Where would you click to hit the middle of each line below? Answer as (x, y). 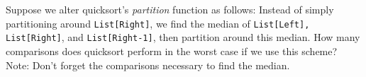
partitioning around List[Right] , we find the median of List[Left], (158, 23)
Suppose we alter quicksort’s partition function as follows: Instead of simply (170, 9)
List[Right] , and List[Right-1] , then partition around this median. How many (183, 37)
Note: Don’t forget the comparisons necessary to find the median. (148, 65)
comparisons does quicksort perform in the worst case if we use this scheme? (172, 51)
